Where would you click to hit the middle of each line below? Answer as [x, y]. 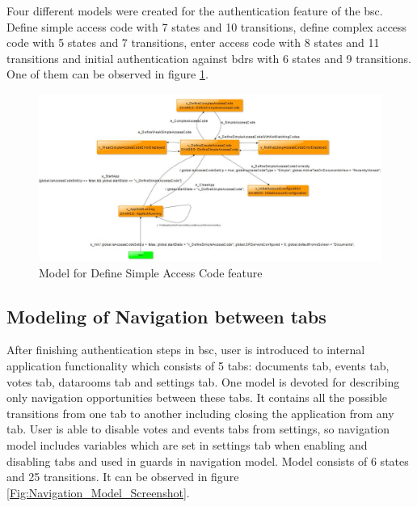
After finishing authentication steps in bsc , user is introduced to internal [186, 350]
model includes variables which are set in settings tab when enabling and [187, 444]
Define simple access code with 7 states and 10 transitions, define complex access [207, 26]
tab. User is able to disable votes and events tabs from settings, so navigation [198, 429]
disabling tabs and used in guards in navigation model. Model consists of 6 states [208, 461]
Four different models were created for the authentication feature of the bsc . [195, 11]
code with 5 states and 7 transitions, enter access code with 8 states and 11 [193, 42]
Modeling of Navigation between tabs [166, 316]
